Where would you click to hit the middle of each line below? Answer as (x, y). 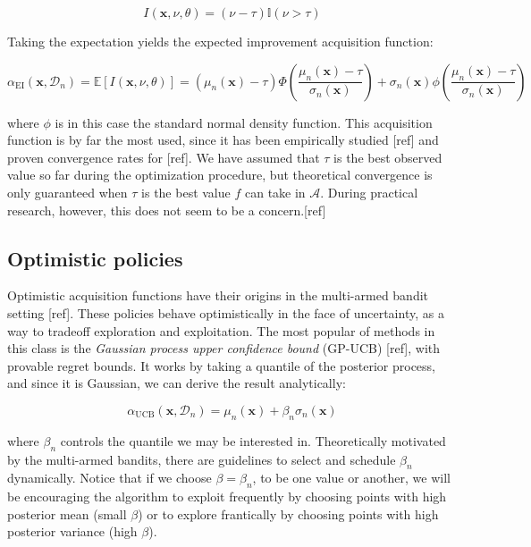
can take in (275, 192)
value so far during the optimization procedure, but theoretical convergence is (220, 175)
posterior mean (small (67, 513)
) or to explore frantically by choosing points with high (288, 513)
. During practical (369, 192)
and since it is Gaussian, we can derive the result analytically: (177, 383)
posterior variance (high (72, 531)
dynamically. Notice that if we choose (110, 478)
